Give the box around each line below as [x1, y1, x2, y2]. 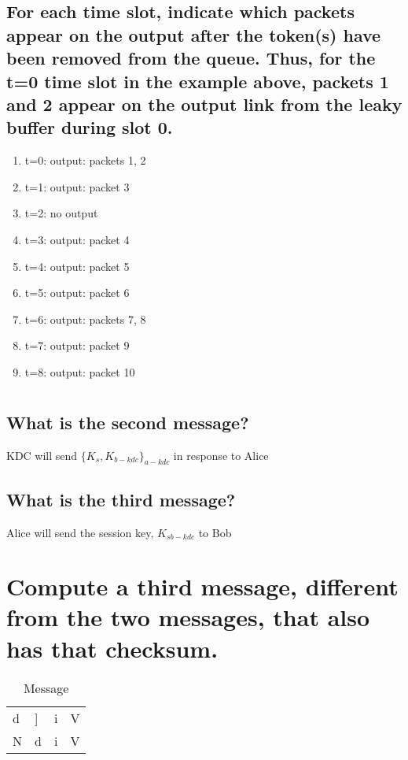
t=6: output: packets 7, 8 [24, 310, 146, 327]
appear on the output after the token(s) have [6, 22, 381, 46]
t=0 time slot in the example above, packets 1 [6, 69, 389, 93]
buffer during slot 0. [6, 115, 173, 139]
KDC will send [6, 447, 78, 463]
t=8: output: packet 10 [24, 363, 135, 380]
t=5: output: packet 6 [24, 284, 130, 301]
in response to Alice [173, 447, 269, 463]
